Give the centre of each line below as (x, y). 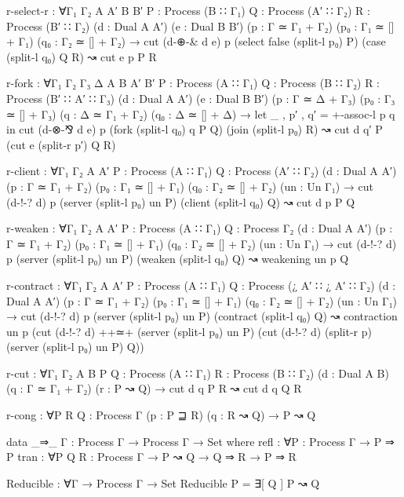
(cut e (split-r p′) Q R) (61, 144)
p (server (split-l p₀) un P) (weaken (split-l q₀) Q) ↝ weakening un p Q (178, 259)
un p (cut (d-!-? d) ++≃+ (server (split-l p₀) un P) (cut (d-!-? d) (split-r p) (189, 331)
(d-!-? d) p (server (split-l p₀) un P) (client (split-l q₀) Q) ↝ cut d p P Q (181, 201)
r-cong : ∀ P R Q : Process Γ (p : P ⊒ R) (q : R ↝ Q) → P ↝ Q (161, 415)
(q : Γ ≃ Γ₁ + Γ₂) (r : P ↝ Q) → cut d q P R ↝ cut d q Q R (154, 388)
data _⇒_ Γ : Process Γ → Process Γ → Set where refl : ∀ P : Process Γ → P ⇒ (200, 441)
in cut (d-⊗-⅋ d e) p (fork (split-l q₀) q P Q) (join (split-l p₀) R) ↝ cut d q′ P (195, 129)
